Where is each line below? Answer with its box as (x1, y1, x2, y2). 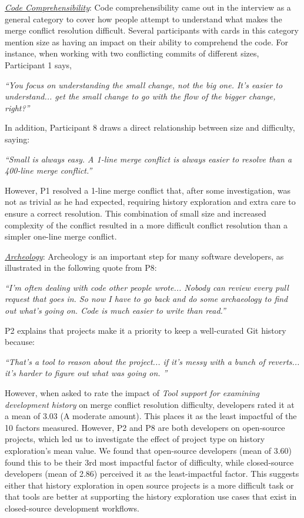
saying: (5, 132, 30, 145)
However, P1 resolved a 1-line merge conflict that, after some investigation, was (5, 184, 290, 196)
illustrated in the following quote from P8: (5, 261, 157, 274)
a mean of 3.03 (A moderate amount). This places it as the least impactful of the (5, 410, 297, 422)
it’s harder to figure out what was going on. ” (5, 367, 168, 379)
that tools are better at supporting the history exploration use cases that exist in (5, 490, 297, 503)
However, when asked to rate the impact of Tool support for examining (5, 387, 260, 399)
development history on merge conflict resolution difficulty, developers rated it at (5, 398, 295, 410)
